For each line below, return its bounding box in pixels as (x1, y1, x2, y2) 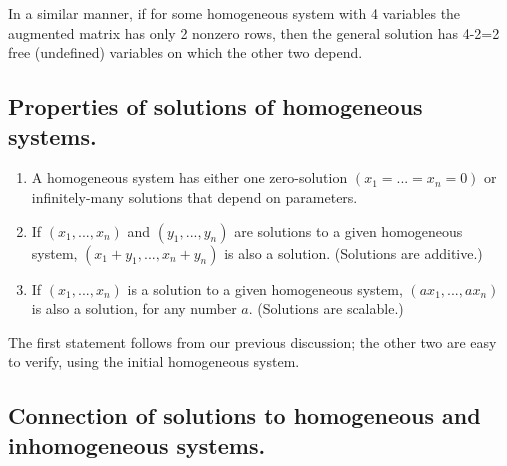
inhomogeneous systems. (8, 429, 266, 460)
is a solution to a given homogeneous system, (127, 278, 403, 299)
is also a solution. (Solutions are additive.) (224, 242, 483, 263)
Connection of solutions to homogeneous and (8, 400, 481, 431)
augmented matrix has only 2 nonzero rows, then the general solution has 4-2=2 (8, 22, 500, 43)
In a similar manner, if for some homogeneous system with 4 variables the (8, 3, 461, 23)
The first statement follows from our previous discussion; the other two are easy (8, 331, 497, 352)
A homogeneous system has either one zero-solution (31, 167, 348, 188)
